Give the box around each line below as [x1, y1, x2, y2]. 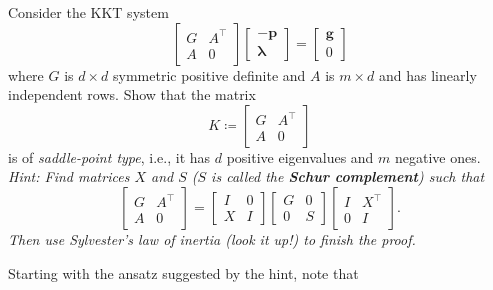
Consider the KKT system [8, 2, 169, 22]
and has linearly [379, 64, 477, 85]
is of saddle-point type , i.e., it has [8, 146, 211, 167]
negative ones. [395, 146, 481, 167]
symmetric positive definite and [113, 64, 306, 85]
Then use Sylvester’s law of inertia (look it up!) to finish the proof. [8, 228, 416, 249]
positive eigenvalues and [226, 146, 374, 167]
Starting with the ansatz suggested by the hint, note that [8, 262, 359, 283]
